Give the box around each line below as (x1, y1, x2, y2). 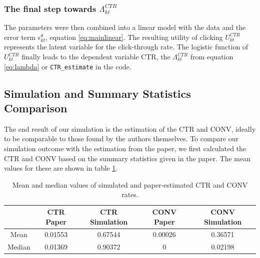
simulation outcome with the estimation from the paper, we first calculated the (4, 143, 246, 154)
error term (4, 31, 36, 42)
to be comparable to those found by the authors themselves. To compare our (4, 133, 239, 144)
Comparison (4, 100, 67, 116)
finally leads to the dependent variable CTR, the (21, 51, 170, 61)
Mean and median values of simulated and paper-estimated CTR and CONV (12, 179, 248, 190)
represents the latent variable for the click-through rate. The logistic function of (4, 41, 248, 52)
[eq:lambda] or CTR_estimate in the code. (4, 61, 131, 71)
